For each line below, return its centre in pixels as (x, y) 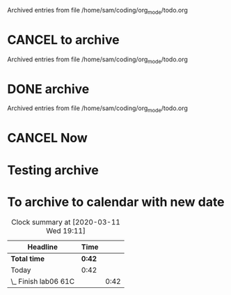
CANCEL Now (48, 138)
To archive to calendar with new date (116, 202)
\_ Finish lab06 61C (43, 281)
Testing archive (53, 170)
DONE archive (48, 89)
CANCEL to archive (63, 39)
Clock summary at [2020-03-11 (66, 222)
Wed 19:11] (66, 231)
